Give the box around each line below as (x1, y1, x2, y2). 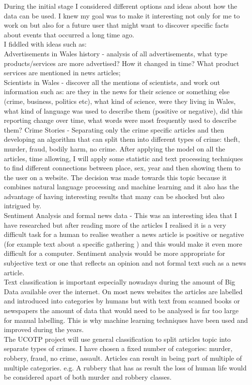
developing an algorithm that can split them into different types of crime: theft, (4, 134, 240, 144)
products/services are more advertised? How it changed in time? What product (4, 58, 239, 68)
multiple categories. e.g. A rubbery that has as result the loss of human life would (4, 362, 247, 372)
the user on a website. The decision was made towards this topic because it (4, 172, 227, 182)
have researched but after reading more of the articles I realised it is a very (4, 219, 226, 230)
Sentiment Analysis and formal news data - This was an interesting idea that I (4, 210, 237, 220)
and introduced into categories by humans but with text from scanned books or (4, 296, 240, 306)
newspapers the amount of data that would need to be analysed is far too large (4, 305, 239, 315)
